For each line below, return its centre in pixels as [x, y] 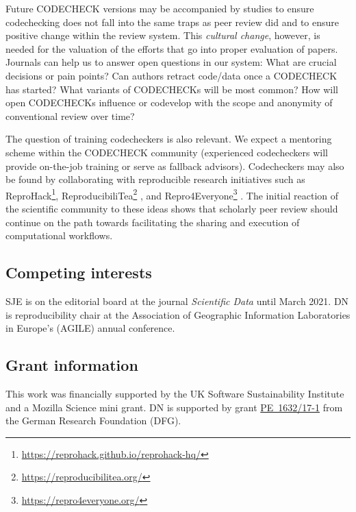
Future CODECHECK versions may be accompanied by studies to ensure [160, 8]
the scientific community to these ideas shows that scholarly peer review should [172, 208]
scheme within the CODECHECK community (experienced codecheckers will [167, 152]
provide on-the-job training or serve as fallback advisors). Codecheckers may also [175, 166]
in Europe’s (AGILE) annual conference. [90, 328]
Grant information [72, 365]
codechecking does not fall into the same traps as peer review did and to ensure [173, 22]
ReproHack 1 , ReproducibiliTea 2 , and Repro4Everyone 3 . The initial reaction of [172, 194]
